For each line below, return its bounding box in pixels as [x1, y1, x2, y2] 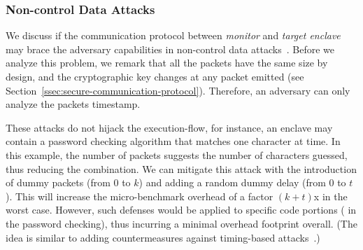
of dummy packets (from [6, 175, 111, 190]
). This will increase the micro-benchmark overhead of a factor [6, 188, 273, 203]
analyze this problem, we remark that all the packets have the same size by [6, 55, 328, 70]
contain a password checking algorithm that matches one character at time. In [6, 134, 341, 148]
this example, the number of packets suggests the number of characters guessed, [6, 147, 348, 162]
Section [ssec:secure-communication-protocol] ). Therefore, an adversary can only [6, 83, 350, 97]
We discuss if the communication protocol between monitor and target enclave [6, 28, 341, 43]
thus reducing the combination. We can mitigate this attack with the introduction [6, 161, 357, 176]
